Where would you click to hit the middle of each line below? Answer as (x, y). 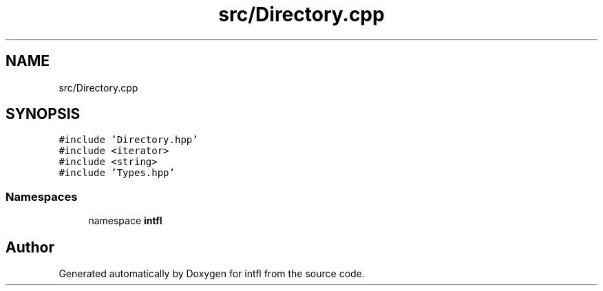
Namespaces (42, 196)
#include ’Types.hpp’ (117, 173)
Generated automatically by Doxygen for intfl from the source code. (212, 274)
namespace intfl (125, 221)
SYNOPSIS (43, 114)
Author (30, 247)
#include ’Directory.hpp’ (128, 140)
